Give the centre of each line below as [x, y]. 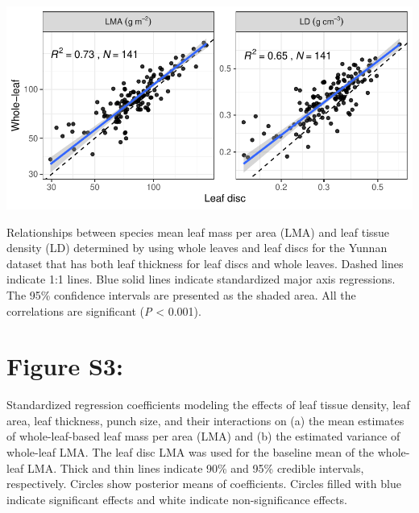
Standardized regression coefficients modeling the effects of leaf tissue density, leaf [208, 405]
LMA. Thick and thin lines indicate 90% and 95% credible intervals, [196, 467]
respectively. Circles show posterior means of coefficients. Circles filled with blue [204, 484]
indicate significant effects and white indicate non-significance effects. [177, 499]
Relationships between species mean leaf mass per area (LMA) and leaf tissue [198, 232]
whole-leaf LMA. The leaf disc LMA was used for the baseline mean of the [191, 452]
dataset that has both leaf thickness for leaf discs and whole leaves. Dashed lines [205, 263]
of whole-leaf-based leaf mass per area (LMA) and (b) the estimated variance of [203, 436]
